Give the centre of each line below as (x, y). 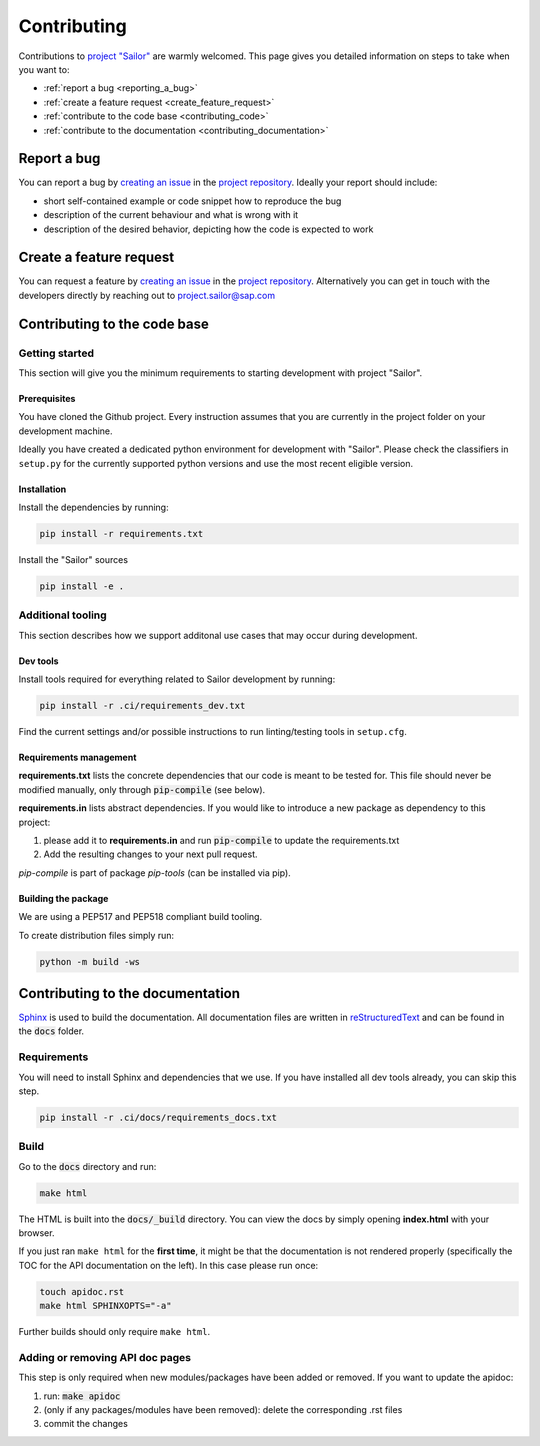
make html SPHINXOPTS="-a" (105, 1306)
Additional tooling (62, 615)
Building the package (63, 898)
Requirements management (77, 757)
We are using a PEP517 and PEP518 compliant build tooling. (140, 917)
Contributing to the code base (114, 323)
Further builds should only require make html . (114, 1332)
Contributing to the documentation (129, 993)
